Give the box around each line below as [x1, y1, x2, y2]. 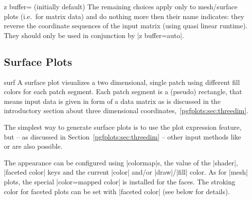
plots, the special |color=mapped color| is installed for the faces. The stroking [4, 176, 235, 186]
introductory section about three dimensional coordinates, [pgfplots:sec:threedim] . [4, 105, 249, 116]
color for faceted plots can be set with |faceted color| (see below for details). [4, 186, 230, 196]
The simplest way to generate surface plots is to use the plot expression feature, [4, 121, 242, 132]
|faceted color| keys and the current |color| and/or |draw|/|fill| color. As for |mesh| [4, 167, 248, 177]
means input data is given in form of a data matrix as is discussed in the [4, 96, 221, 106]
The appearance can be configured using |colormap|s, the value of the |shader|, [4, 157, 238, 167]
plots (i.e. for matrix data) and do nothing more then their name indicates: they [4, 11, 244, 21]
